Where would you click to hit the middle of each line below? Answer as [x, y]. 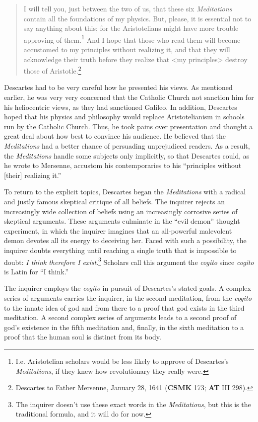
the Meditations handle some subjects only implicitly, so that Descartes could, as [127, 155]
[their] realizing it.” [33, 175]
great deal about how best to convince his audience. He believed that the [115, 136]
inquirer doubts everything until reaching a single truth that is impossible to [120, 250]
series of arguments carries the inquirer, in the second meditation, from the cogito [128, 298]
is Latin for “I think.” [36, 271]
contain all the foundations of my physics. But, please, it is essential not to [137, 18]
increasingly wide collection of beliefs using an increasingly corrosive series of [121, 211]
